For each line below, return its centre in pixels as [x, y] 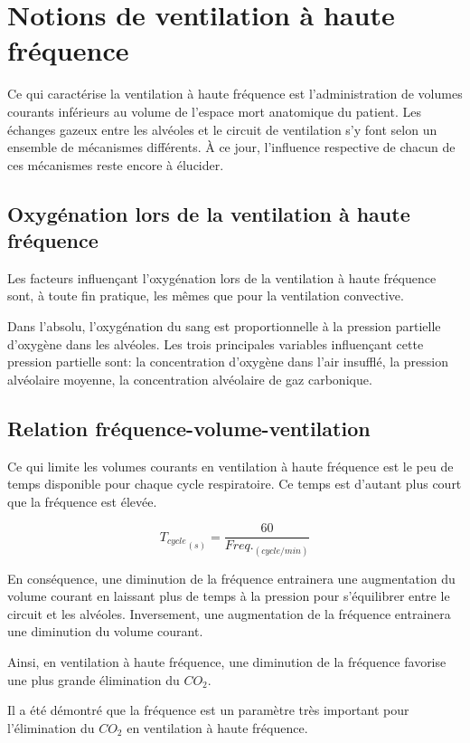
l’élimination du [51, 727]
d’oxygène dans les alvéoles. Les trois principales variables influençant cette [216, 343]
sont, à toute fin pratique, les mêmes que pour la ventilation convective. [206, 295]
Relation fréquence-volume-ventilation [189, 428]
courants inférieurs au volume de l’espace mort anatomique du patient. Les [214, 111]
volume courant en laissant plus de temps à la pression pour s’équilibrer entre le [229, 596]
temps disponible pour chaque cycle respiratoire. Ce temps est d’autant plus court [235, 484]
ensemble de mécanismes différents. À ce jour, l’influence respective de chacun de [231, 147]
